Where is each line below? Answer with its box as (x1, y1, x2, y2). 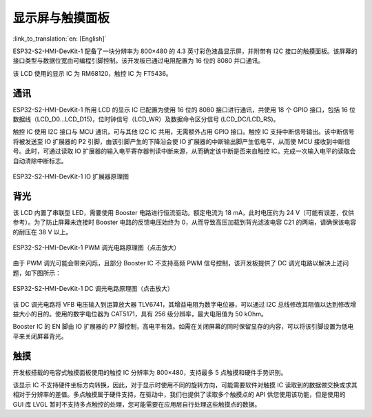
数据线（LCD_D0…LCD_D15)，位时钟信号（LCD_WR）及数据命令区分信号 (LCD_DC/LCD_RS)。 (12, 115, 280, 123)
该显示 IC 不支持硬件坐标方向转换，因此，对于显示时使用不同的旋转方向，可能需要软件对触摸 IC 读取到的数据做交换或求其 (12, 381, 358, 389)
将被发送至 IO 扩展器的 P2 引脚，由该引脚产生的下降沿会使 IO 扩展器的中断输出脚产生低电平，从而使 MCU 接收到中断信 (12, 137, 351, 145)
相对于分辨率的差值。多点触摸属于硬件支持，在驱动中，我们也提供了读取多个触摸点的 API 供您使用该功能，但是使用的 (12, 390, 346, 399)
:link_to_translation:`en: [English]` (12, 34, 107, 43)
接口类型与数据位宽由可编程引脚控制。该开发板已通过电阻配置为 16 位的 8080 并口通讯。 (12, 57, 265, 65)
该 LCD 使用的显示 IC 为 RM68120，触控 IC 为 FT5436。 (12, 69, 172, 77)
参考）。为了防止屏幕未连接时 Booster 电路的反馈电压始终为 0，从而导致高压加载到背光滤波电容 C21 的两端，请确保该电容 (12, 218, 357, 227)
